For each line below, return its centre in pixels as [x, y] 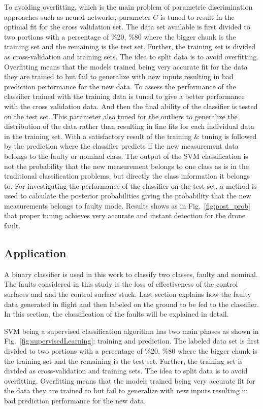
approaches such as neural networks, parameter [77, 16]
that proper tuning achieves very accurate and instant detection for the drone [125, 215]
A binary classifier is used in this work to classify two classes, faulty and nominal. [131, 274]
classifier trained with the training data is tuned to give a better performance [124, 96]
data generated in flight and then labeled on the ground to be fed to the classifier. [131, 304]
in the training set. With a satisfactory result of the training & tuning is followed [130, 136]
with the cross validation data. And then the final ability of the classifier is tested [131, 106]
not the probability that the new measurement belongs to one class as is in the [126, 166]
